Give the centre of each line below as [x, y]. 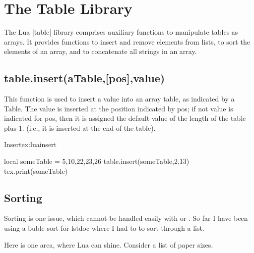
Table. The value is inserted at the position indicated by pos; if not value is [119, 108]
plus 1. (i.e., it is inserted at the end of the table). [80, 127]
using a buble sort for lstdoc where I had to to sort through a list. [104, 228]
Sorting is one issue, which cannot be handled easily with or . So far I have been [126, 218]
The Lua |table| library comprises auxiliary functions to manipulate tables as [121, 32]
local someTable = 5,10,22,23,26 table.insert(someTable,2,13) [97, 161]
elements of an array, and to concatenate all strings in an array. [100, 51]
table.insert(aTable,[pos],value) [85, 78]
